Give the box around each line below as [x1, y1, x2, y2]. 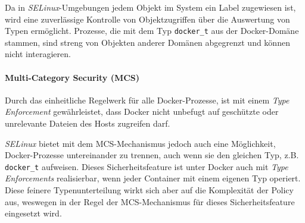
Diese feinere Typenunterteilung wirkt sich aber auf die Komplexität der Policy [5, 184, 294, 196]
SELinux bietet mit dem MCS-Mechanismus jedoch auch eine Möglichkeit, [5, 137, 276, 149]
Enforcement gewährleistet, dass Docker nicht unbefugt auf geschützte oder [5, 105, 279, 118]
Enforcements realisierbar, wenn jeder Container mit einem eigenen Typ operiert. [5, 172, 301, 184]
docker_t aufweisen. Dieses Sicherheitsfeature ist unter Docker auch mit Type [5, 160, 288, 172]
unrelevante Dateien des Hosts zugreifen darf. [5, 117, 170, 130]
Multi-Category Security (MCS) [5, 71, 140, 83]
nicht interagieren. [5, 48, 71, 60]
